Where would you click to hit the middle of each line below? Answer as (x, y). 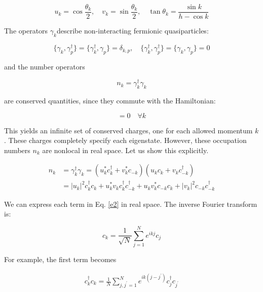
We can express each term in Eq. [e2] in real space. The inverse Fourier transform (131, 204)
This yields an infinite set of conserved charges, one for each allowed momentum (128, 130)
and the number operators (45, 67)
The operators (26, 31)
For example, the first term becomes (60, 259)
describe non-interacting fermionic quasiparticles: (133, 31)
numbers (17, 150)
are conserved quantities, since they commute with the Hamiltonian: (110, 100)
